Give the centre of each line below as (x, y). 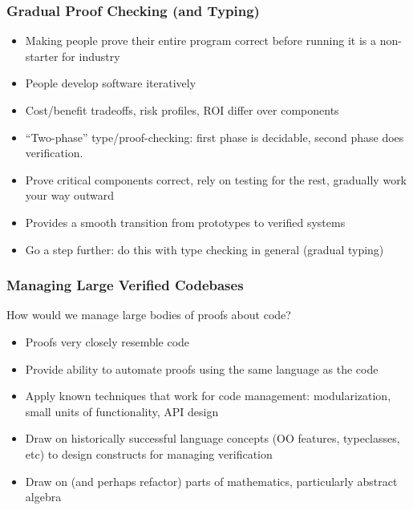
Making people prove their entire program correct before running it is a (200, 40)
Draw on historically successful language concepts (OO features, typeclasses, (213, 438)
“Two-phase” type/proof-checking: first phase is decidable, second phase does (215, 137)
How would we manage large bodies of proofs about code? (149, 315)
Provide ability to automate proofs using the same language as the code (202, 368)
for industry (91, 56)
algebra (43, 497)
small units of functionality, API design (122, 411)
